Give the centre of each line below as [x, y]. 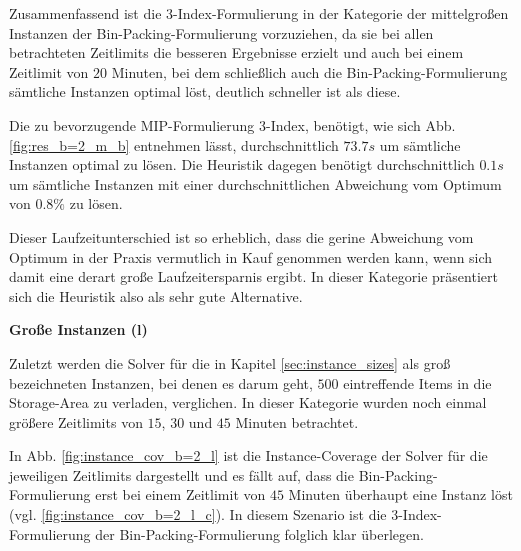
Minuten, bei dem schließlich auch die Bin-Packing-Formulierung [309, 71]
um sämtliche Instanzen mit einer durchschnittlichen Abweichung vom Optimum [255, 183]
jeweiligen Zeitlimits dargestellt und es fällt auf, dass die [181, 474]
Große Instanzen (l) [78, 329]
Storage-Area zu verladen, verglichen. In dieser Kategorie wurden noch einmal [248, 402]
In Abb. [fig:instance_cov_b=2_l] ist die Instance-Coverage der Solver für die [248, 455]
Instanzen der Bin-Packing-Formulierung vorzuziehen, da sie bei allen [221, 32]
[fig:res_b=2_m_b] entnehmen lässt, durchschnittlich [174, 144]
